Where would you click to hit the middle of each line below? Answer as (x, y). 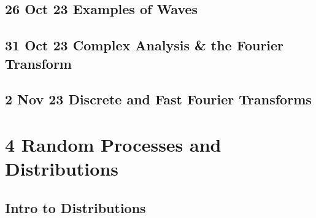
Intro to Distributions (75, 207)
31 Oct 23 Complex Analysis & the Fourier (145, 45)
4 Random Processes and (113, 144)
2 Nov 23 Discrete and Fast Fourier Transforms (158, 99)
